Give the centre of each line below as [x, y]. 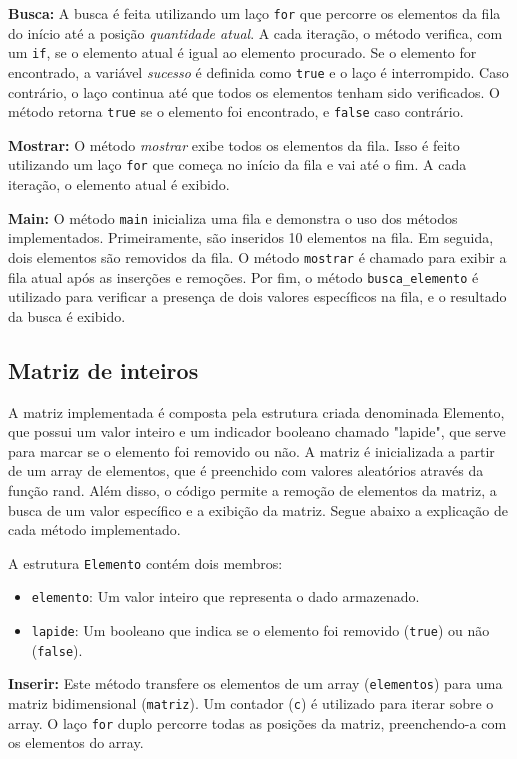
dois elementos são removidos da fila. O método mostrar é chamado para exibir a [257, 256]
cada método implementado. [94, 529]
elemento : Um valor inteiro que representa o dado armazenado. [225, 596]
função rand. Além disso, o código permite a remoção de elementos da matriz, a [252, 489]
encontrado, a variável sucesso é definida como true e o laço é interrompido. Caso [258, 71]
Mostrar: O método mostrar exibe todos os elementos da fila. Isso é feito [234, 144]
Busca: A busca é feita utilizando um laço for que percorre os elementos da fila [254, 13]
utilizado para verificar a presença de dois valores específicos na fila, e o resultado [257, 296]
